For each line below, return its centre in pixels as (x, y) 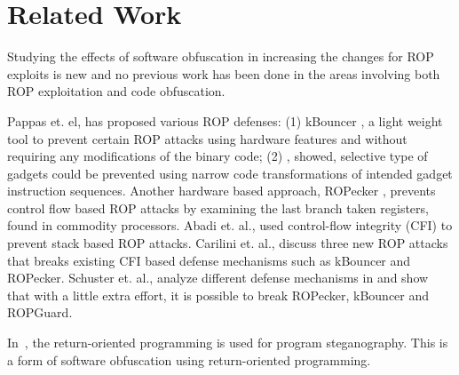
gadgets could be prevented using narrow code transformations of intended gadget (230, 173)
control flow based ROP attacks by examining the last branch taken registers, (218, 207)
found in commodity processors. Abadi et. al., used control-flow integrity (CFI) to (230, 225)
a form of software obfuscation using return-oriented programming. (189, 359)
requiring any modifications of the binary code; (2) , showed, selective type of (218, 156)
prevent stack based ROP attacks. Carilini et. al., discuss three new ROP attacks (228, 243)
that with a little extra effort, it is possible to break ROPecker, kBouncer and (218, 295)
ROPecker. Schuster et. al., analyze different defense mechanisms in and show (218, 278)
